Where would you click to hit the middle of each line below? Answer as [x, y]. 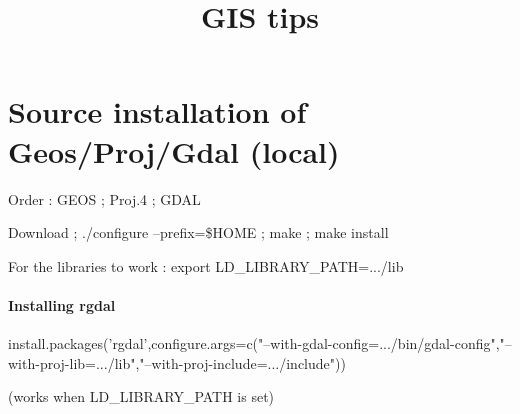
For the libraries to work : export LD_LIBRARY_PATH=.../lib [206, 265]
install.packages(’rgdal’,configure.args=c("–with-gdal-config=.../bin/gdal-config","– [260, 343]
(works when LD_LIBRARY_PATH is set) [141, 396]
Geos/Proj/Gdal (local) [174, 150]
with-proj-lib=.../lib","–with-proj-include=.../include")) [177, 362]
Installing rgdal [62, 304]
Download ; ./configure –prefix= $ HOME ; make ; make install [198, 232]
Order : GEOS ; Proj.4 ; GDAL [104, 198]
